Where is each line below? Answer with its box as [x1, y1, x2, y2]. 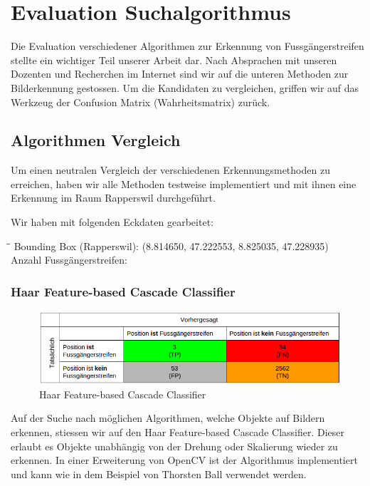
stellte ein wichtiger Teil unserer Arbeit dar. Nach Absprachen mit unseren [11, 52, 337, 67]
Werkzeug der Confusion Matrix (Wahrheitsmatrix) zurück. [11, 94, 270, 109]
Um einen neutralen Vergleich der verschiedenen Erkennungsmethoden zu [11, 162, 330, 177]
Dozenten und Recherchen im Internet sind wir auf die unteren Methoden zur [11, 66, 349, 81]
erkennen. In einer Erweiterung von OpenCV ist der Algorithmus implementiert [11, 453, 358, 467]
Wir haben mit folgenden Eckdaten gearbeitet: [11, 214, 213, 229]
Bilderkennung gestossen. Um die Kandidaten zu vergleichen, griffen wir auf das [11, 80, 359, 95]
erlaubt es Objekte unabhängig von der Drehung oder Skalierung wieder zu [11, 438, 338, 453]
